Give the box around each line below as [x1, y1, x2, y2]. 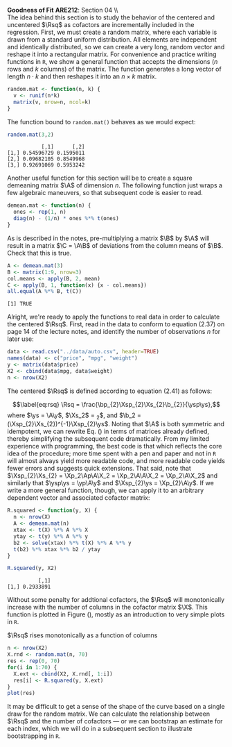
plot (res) [7, 690, 36, 697]
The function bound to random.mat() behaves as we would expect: [7, 117, 196, 126]
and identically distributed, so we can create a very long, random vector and [7, 43, 225, 51]
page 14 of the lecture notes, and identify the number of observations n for [7, 328, 221, 336]
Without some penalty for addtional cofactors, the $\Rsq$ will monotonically [7, 596, 225, 604]
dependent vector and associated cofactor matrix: [7, 494, 150, 502]
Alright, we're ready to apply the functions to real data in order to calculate [7, 312, 220, 321]
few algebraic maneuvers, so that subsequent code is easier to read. [7, 189, 203, 197]
